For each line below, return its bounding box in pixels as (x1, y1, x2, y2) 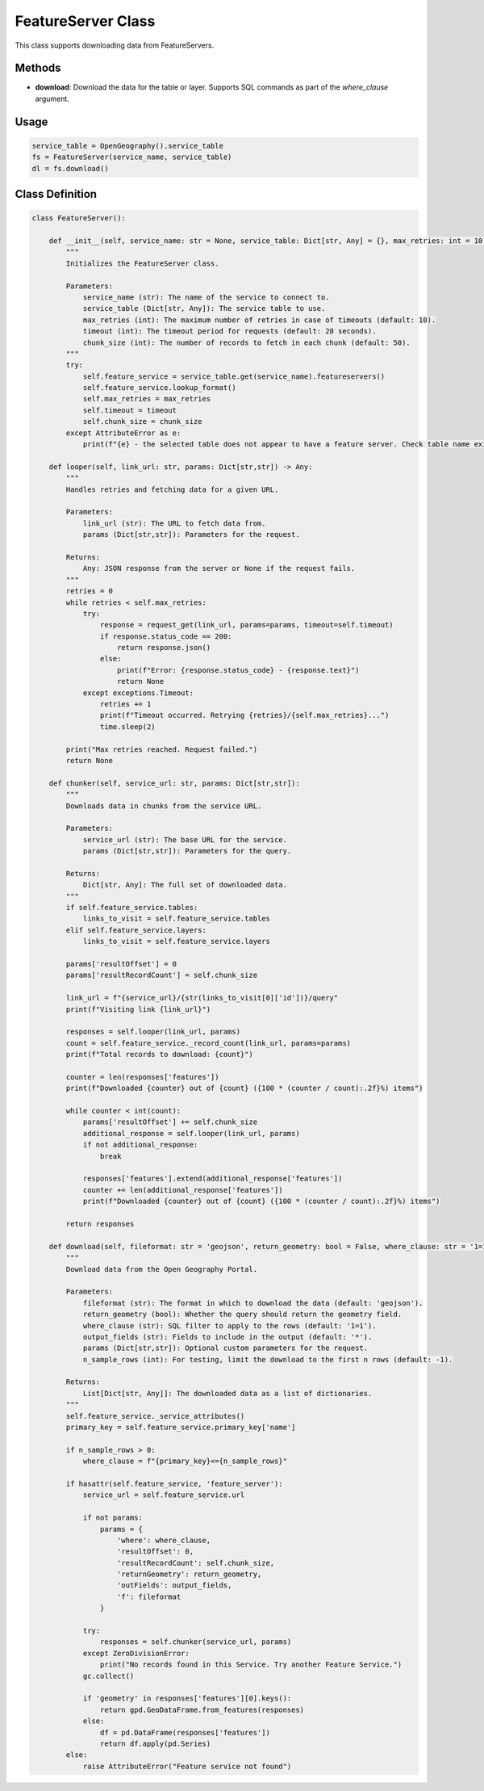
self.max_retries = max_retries (82, 394, 211, 404)
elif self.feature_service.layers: (65, 925, 207, 934)
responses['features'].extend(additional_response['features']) (82, 1174, 343, 1183)
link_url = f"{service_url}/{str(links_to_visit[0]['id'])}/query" (65, 993, 339, 1003)
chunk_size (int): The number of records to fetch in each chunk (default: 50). (82, 338, 411, 347)
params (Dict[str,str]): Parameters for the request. (82, 530, 300, 539)
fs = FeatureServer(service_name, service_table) (31, 153, 232, 161)
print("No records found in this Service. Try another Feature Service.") (99, 1660, 403, 1669)
